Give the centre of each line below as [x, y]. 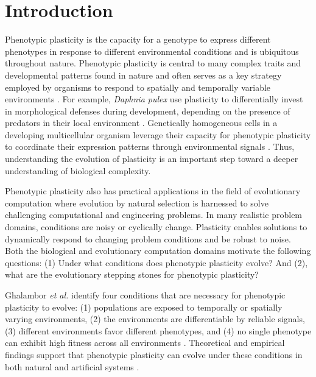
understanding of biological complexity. [78, 170]
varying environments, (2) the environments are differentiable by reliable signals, [155, 319]
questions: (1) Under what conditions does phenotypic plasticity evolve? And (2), [156, 262]
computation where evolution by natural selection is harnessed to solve [137, 203]
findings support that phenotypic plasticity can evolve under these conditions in [154, 354]
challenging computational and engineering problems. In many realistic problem [154, 215]
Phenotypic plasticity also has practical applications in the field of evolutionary [153, 191]
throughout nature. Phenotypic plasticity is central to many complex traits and [153, 63]
